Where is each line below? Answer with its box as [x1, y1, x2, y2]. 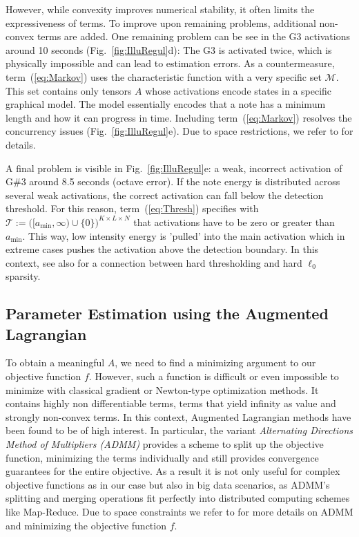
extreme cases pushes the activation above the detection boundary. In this [6, 242, 319, 256]
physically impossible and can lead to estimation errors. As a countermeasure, [6, 56, 335, 70]
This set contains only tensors [6, 83, 132, 97]
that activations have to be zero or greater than [133, 214, 335, 229]
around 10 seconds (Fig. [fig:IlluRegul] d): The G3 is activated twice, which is [6, 42, 332, 57]
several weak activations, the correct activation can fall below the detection [6, 187, 324, 202]
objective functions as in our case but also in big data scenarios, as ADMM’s [6, 477, 330, 491]
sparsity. [6, 269, 41, 283]
